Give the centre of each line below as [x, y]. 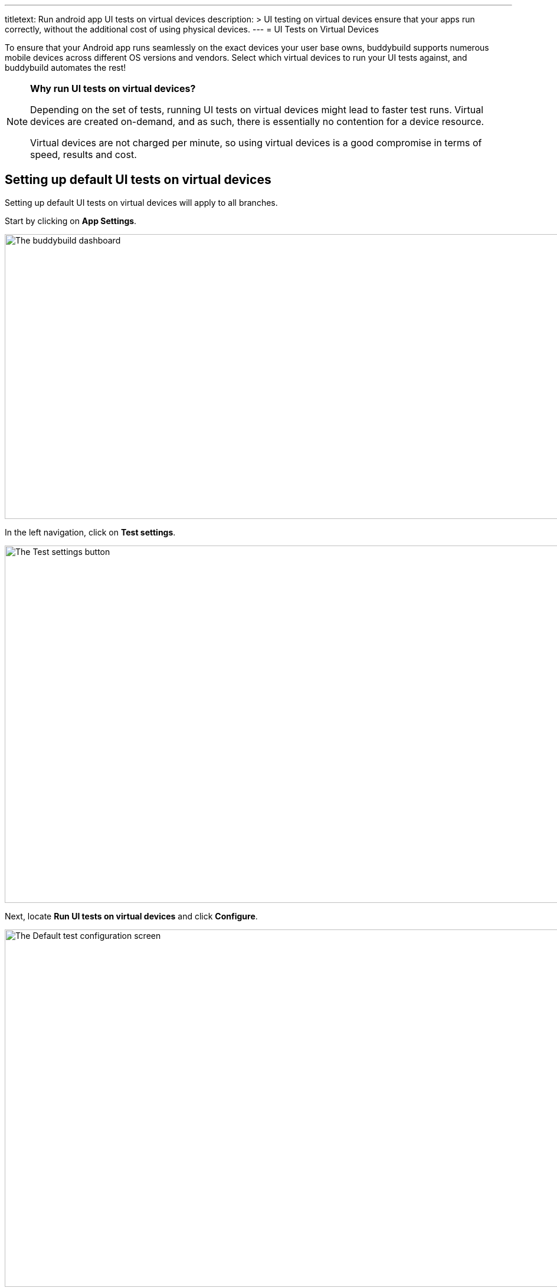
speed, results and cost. [83, 155]
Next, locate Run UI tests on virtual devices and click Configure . [131, 916]
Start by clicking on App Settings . [71, 221]
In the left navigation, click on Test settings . [90, 532]
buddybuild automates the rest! [65, 68]
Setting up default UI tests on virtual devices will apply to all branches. [141, 202]
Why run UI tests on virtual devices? [113, 88]
